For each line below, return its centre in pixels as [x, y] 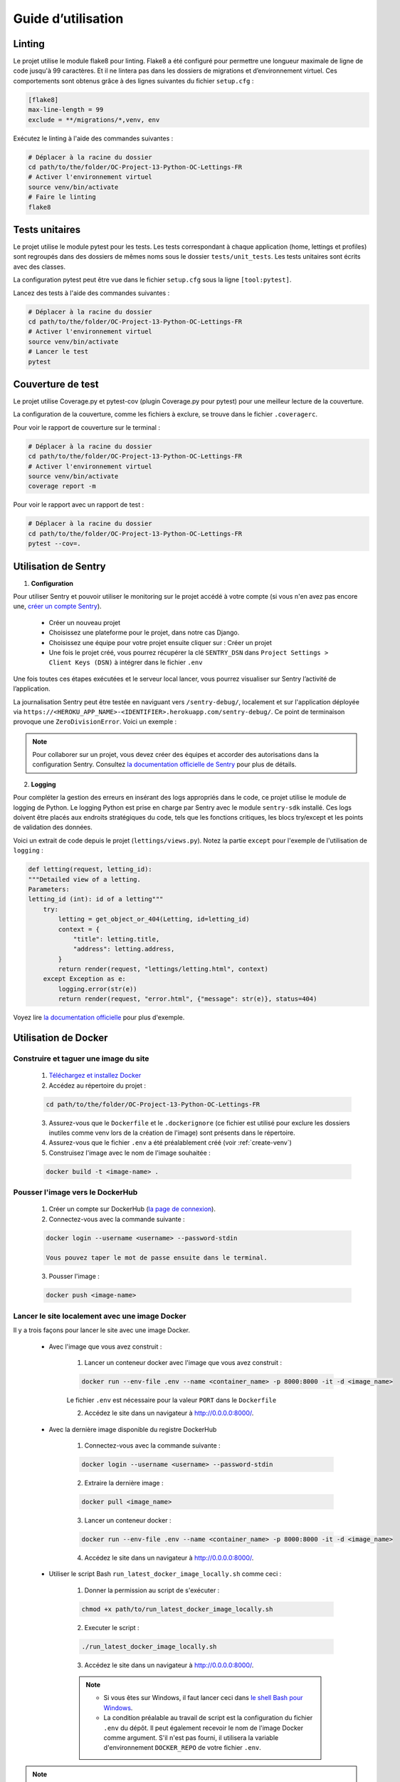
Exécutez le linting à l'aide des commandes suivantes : [93, 138]
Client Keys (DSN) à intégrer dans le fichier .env [126, 662]
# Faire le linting [62, 197]
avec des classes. [40, 267]
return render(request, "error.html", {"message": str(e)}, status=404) [188, 999]
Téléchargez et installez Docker [95, 1076]
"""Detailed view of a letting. [85, 879]
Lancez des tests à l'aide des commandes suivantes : [91, 293]
